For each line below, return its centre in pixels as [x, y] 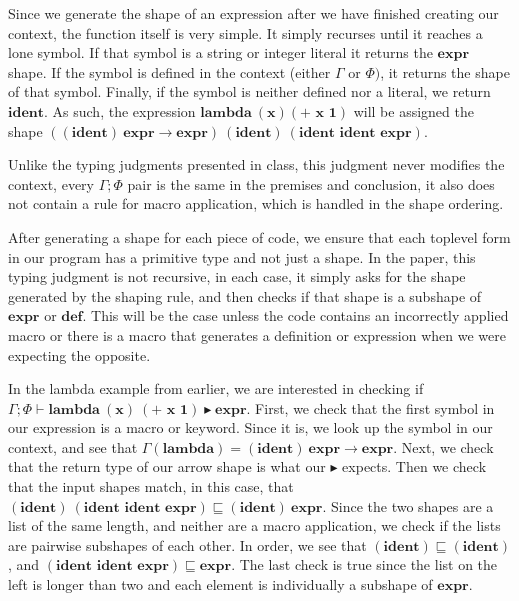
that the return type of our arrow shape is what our [167, 466]
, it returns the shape [445, 71]
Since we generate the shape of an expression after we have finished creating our [253, 13]
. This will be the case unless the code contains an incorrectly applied [295, 315]
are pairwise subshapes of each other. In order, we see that [187, 544]
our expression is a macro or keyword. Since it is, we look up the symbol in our [250, 427]
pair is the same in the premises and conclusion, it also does [311, 183]
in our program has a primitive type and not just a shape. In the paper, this [242, 256]
